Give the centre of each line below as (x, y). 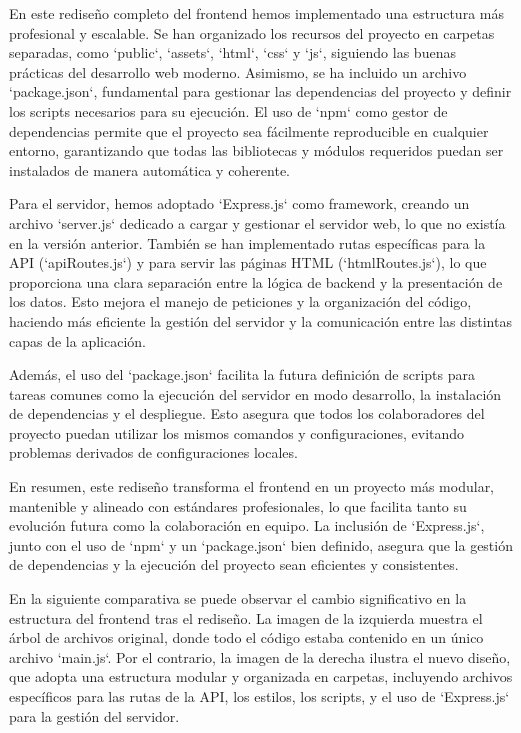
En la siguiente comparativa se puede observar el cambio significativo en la (238, 598)
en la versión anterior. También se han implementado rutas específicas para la (247, 242)
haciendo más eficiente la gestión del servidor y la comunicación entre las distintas (260, 320)
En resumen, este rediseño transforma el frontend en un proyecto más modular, (252, 486)
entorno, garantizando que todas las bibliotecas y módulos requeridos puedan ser (256, 150)
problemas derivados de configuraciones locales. (153, 452)
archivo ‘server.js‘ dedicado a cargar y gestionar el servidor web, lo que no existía (257, 222)
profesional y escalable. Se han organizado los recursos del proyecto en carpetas (252, 32)
